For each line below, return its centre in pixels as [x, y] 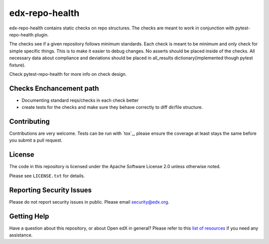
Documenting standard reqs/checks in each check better [80, 100]
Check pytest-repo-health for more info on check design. [68, 74]
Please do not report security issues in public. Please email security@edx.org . [89, 202]
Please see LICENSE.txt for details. [47, 176]
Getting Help [29, 216]
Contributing [29, 122]
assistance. [21, 235]
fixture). [17, 65]
